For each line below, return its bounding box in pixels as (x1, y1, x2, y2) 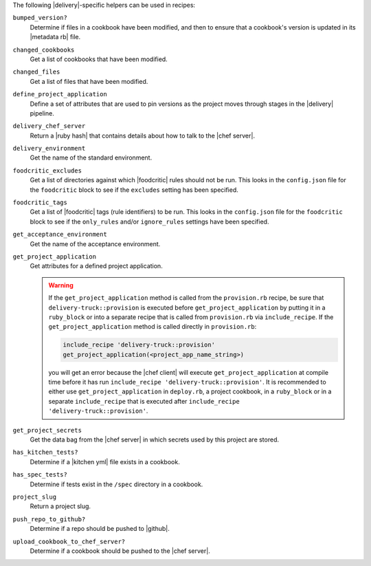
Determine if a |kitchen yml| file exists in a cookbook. (30, 457, 180, 466)
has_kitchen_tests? (12, 448, 78, 457)
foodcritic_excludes (12, 166, 82, 175)
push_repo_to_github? (12, 515, 86, 523)
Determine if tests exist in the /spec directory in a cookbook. (30, 480, 203, 488)
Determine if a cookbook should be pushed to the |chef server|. (30, 547, 211, 555)
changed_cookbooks (12, 45, 75, 54)
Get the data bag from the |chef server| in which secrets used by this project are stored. (30, 435, 280, 444)
